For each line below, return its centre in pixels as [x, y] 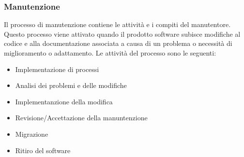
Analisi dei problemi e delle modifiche [71, 85]
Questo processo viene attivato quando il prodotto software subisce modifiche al [122, 34]
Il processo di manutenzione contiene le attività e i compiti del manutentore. [117, 24]
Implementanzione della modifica [64, 101]
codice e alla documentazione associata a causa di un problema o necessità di [118, 43]
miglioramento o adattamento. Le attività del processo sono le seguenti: [110, 53]
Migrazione [32, 134]
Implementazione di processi [57, 69]
